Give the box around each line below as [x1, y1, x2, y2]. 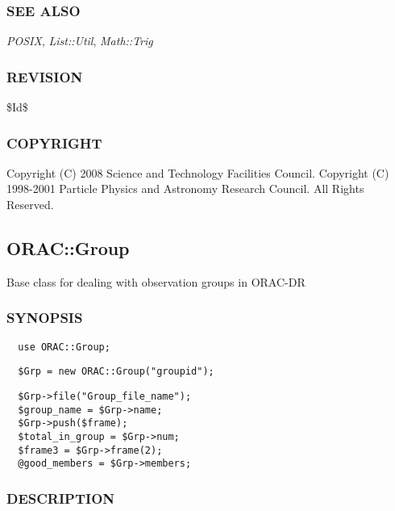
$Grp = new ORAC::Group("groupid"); [18, 366, 214, 378]
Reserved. [6, 196, 54, 213]
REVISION [6, 66, 83, 86]
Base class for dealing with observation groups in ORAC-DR [6, 273, 306, 290]
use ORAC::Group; [18, 341, 110, 353]
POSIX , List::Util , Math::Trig [6, 32, 153, 49]
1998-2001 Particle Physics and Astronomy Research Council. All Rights [6, 180, 364, 197]
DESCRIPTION [6, 488, 115, 508]
